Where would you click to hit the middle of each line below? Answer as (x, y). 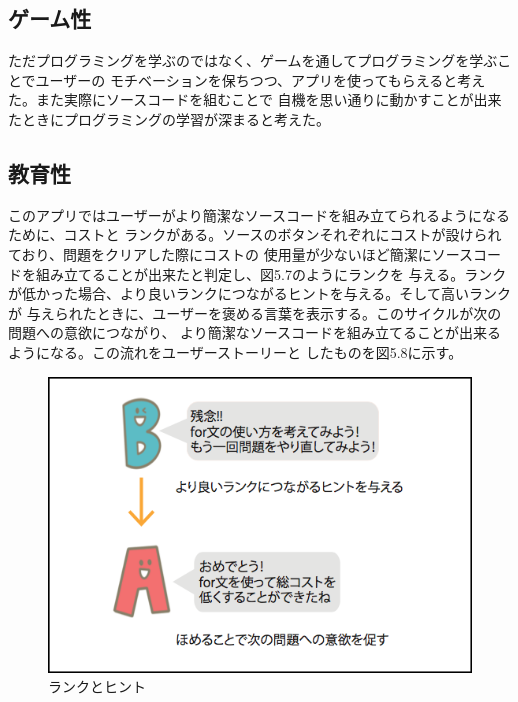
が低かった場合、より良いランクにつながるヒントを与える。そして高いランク (259, 293)
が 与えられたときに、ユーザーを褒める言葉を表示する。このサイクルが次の (255, 312)
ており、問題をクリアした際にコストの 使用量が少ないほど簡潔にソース (240, 253)
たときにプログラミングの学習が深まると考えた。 (169, 118)
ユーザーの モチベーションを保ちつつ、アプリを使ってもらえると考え (260, 79)
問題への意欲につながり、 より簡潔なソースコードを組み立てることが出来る (255, 332)
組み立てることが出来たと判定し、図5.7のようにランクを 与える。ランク (271, 273)
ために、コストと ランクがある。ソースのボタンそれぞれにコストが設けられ (255, 234)
